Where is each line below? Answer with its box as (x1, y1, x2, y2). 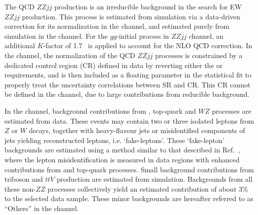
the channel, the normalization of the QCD (4, 50, 135, 60)
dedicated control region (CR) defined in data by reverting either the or (4, 60, 223, 70)
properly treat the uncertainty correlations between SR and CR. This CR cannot (4, 79, 251, 89)
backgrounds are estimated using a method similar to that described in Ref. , (4, 144, 240, 155)
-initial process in (117, 30, 169, 41)
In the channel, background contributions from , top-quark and (4, 105, 196, 116)
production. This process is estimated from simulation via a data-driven (22, 11, 241, 21)
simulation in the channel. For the (4, 30, 108, 41)
